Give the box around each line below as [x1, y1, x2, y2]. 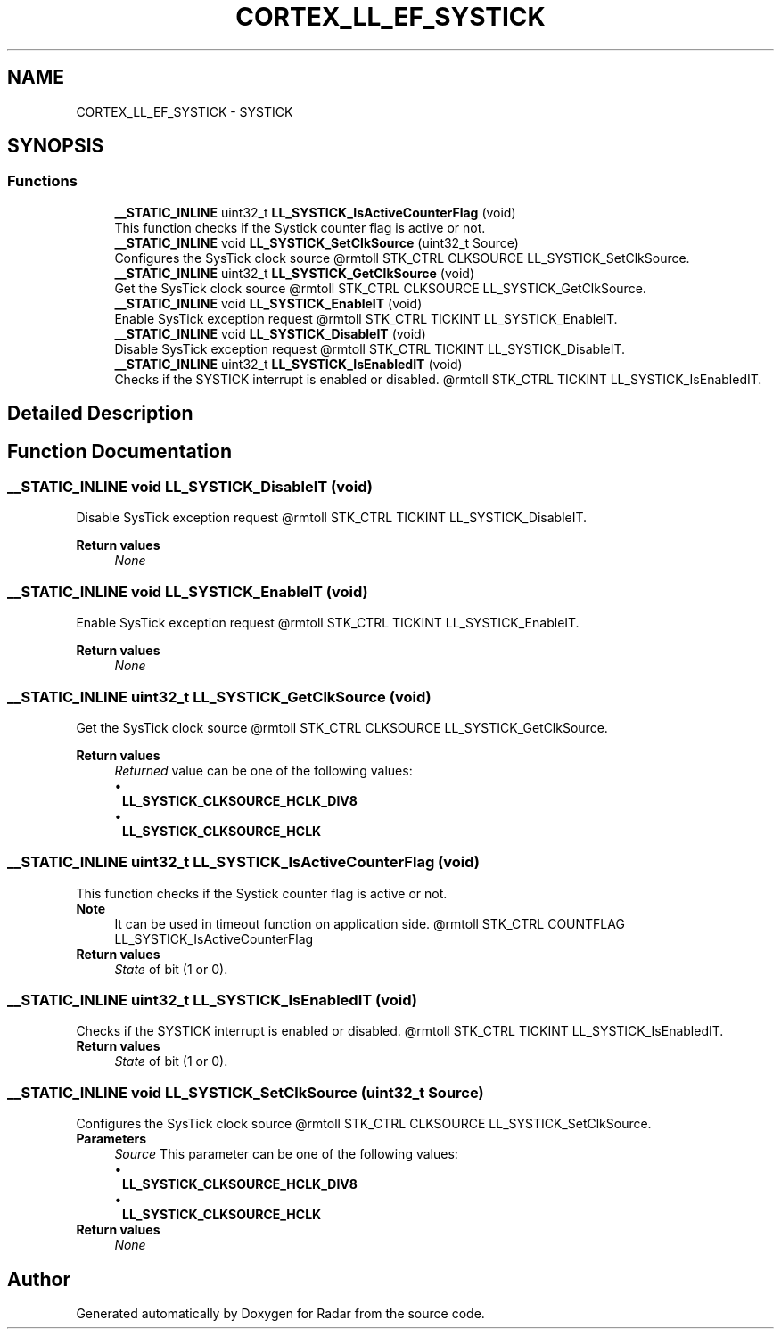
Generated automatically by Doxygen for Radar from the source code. [76, 1306, 485, 1322]
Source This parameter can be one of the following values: [114, 1146, 458, 1162]
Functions [7, 172, 78, 191]
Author [7, 1267, 70, 1291]
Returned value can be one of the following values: [114, 762, 413, 778]
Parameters [76, 1131, 147, 1147]
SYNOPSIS [7, 135, 104, 158]
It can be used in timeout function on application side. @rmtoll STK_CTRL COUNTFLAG [114, 915, 625, 931]
